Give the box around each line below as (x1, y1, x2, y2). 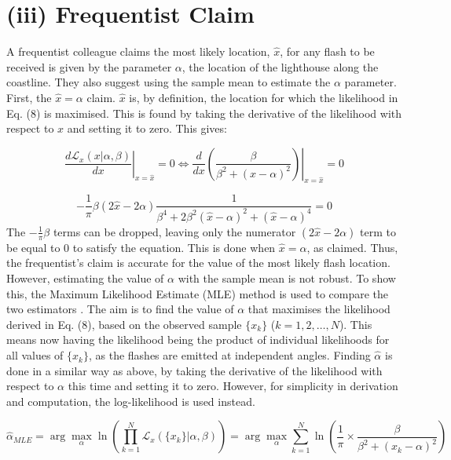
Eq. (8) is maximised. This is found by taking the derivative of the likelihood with (6, 104, 402, 121)
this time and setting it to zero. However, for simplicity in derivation (68, 378, 398, 394)
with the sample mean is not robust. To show (178, 270, 396, 287)
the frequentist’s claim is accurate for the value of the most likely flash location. (6, 254, 390, 271)
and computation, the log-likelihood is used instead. (6, 392, 255, 409)
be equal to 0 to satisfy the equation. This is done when (6, 239, 276, 255)
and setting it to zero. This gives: (67, 120, 227, 137)
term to (360, 223, 396, 239)
